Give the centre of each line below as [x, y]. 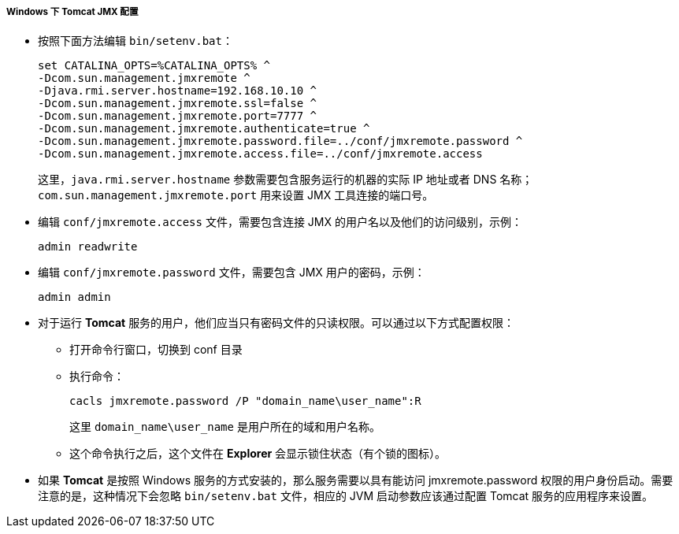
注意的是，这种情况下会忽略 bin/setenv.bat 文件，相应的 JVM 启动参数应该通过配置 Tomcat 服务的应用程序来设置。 [346, 496]
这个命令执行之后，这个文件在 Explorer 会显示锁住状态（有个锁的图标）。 [258, 454]
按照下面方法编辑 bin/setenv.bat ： [135, 41]
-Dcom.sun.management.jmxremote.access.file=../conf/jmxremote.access [260, 154]
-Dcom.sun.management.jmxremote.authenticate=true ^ [204, 129]
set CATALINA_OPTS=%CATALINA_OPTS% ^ [154, 66]
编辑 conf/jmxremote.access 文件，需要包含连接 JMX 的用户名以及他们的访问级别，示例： [280, 222]
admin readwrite [88, 247]
